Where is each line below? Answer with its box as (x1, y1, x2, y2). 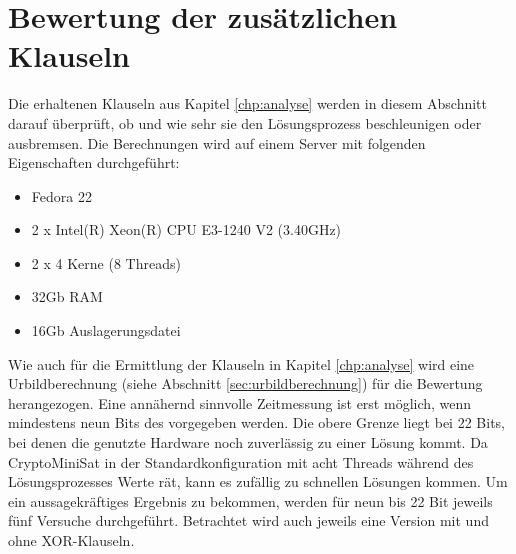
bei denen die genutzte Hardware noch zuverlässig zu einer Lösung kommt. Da (8, 432, 488, 453)
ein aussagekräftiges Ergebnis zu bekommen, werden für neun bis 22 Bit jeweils (8, 490, 493, 511)
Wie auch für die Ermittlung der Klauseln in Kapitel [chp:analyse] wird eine (8, 353, 475, 374)
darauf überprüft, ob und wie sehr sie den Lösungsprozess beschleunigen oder (8, 112, 482, 133)
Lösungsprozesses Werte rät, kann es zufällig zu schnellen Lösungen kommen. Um (8, 471, 508, 492)
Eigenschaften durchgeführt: (8, 152, 180, 173)
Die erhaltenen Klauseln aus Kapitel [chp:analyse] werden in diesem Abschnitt (8, 93, 488, 114)
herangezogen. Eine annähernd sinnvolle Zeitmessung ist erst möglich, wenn (8, 392, 472, 413)
